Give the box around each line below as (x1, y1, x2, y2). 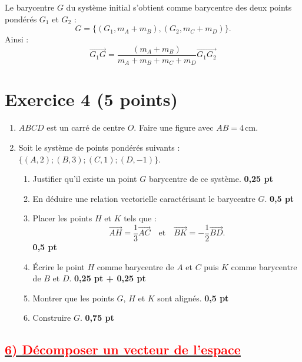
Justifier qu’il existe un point (32, 172, 137, 185)
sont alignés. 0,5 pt (157, 291, 229, 304)
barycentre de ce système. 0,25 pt (148, 172, 273, 185)
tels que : (124, 212, 157, 224)
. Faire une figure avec (134, 121, 214, 134)
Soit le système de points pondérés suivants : (18, 141, 180, 154)
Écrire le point (32, 260, 85, 273)
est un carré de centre (47, 121, 125, 134)
